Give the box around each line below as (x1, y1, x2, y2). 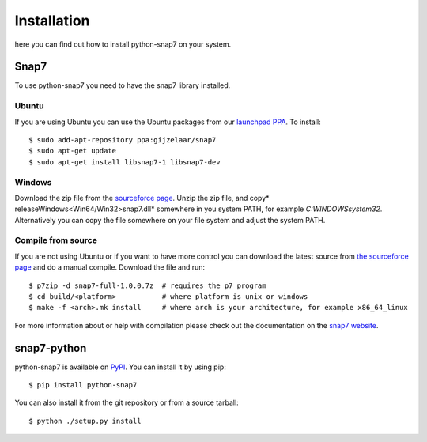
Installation (14, 12, 90, 29)
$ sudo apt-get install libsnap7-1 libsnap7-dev (28, 157, 221, 166)
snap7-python (14, 341, 87, 355)
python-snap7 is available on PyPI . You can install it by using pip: (14, 362, 227, 372)
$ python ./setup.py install (28, 416, 142, 425)
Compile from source (14, 235, 98, 246)
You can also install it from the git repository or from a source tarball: (14, 398, 239, 407)
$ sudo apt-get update (28, 146, 117, 156)
